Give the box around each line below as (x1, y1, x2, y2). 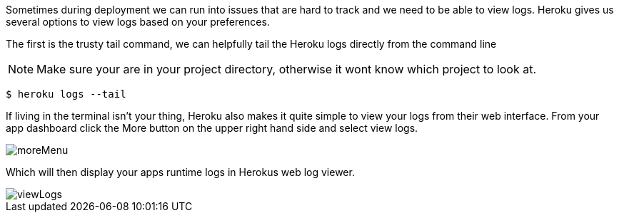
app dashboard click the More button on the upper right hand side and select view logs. (6, 122, 418, 134)
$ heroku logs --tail (6, 88, 126, 100)
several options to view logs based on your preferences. (6, 16, 270, 28)
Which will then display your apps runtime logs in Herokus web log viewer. (6, 166, 355, 178)
